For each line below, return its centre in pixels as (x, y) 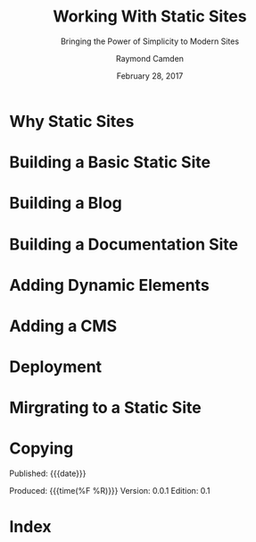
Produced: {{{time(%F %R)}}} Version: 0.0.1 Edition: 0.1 (110, 491)
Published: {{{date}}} (48, 474)
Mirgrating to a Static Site (106, 408)
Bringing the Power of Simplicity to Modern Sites (150, 41)
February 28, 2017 (150, 76)
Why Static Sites (72, 121)
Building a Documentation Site (124, 244)
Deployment (56, 367)
